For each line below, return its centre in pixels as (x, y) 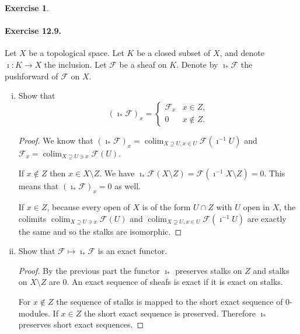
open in (257, 207)
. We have (117, 173)
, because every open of (88, 207)
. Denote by (197, 64)
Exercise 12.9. (33, 31)
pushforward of (32, 76)
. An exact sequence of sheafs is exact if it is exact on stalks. (175, 282)
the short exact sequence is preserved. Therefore (170, 313)
